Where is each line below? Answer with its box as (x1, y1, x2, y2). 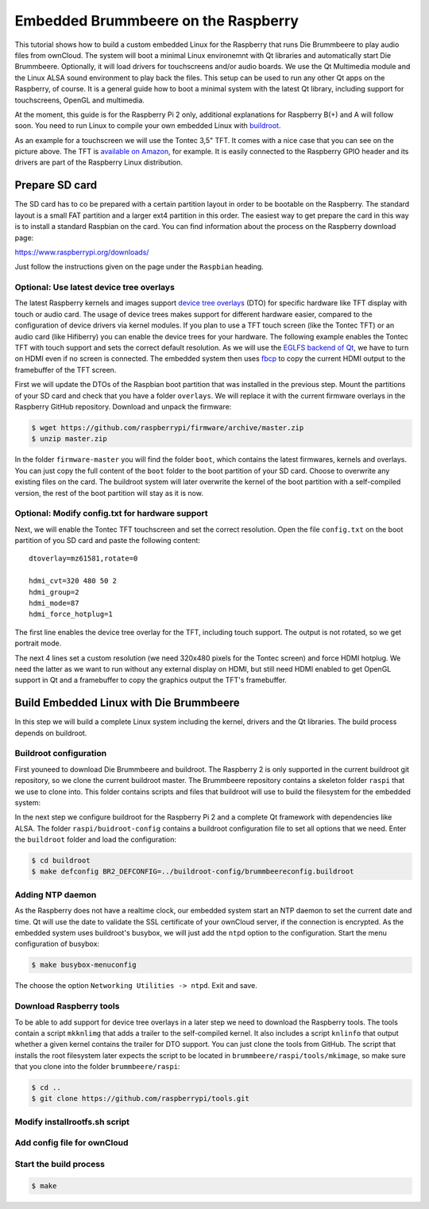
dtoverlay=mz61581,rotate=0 (29, 554, 138, 564)
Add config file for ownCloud (14, 1137, 129, 1149)
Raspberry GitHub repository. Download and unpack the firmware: (14, 401, 232, 411)
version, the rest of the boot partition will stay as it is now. (14, 488, 204, 498)
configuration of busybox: (14, 939, 99, 949)
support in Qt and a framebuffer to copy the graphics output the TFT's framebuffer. (14, 676, 288, 685)
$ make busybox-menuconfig (31, 960, 137, 970)
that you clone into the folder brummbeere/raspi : (14, 1062, 180, 1071)
